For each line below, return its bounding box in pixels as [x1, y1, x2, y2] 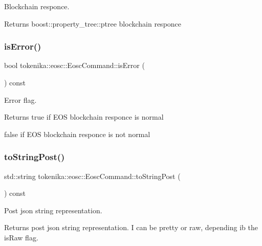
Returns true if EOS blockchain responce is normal [4, 111, 164, 122]
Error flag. [4, 94, 37, 105]
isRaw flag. [4, 232, 38, 242]
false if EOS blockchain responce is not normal [4, 128, 150, 139]
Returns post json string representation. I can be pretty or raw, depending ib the [4, 222, 258, 233]
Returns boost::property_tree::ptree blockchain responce [4, 18, 182, 29]
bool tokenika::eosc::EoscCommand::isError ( [4, 60, 145, 71]
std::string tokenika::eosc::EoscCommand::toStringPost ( [4, 170, 181, 181]
